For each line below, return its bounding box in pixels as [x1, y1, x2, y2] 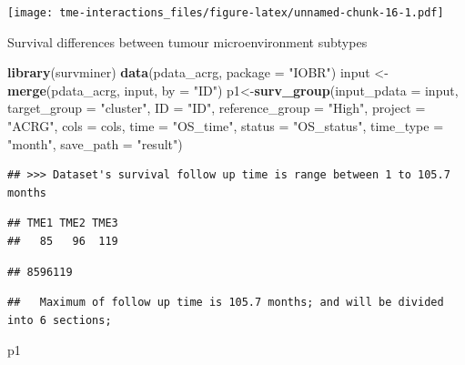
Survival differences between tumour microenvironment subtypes [7, 32, 368, 51]
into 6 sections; [7, 313, 112, 327]
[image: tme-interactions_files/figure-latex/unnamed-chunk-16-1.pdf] [7, 6, 444, 19]
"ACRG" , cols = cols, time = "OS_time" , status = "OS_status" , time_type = [7, 117, 444, 136]
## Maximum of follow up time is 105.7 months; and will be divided [7, 296, 444, 309]
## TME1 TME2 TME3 [7, 217, 118, 230]
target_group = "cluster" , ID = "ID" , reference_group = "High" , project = [7, 98, 426, 117]
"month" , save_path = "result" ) [7, 134, 183, 153]
